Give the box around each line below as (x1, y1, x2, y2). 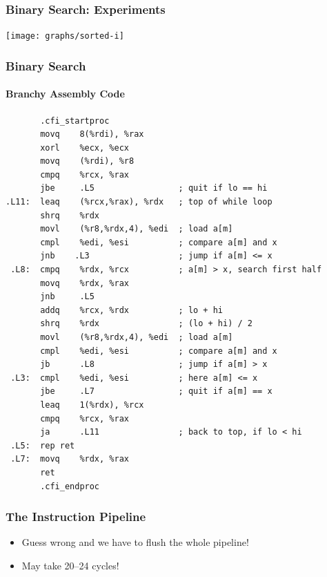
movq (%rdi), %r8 (40, 156, 135, 167)
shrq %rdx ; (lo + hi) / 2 (40, 319, 252, 329)
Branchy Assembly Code (6, 86, 125, 101)
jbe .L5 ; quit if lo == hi (40, 183, 268, 193)
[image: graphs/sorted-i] (6, 31, 124, 41)
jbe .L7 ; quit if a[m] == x (40, 386, 272, 397)
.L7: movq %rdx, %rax (10, 454, 129, 464)
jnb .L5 (40, 292, 95, 302)
